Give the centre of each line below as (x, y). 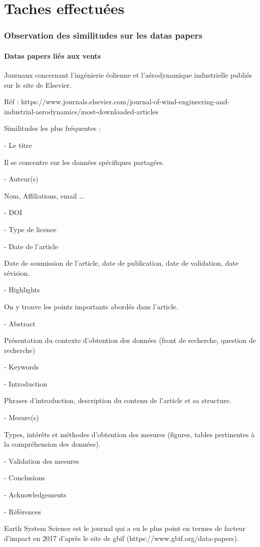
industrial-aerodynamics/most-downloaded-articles (81, 111)
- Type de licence (30, 229)
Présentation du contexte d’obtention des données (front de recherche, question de (130, 340)
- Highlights (22, 290)
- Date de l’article (31, 246)
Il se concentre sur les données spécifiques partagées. (84, 162)
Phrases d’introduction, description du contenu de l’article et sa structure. (118, 400)
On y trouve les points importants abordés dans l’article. (91, 306)
